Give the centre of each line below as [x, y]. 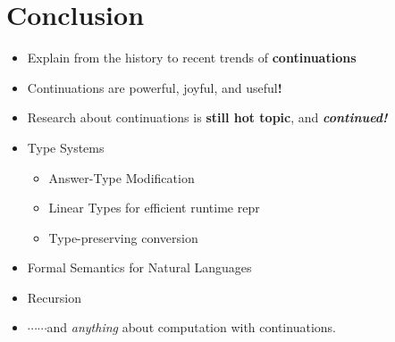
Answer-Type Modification [122, 177]
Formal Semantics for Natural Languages [139, 267]
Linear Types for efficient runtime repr [154, 208]
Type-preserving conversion [123, 237]
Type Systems [66, 147]
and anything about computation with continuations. [191, 327]
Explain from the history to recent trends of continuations [192, 58]
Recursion [54, 297]
